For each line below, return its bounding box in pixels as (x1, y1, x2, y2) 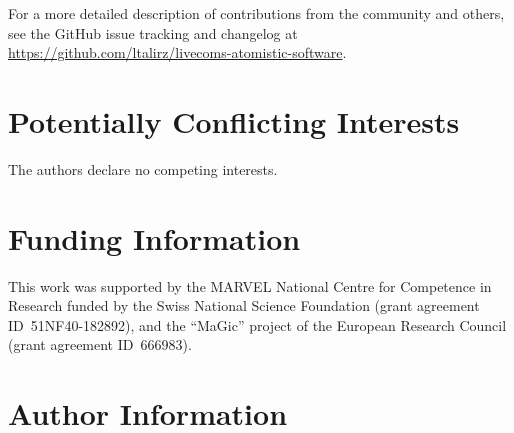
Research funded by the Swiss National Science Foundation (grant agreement (8, 295, 480, 316)
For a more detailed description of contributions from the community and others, (8, 3, 505, 23)
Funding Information (8, 217, 301, 258)
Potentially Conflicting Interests (8, 100, 460, 141)
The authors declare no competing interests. (8, 158, 278, 179)
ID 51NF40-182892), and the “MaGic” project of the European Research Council (8, 314, 507, 335)
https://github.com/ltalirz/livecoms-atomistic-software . (8, 42, 347, 63)
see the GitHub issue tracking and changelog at (8, 22, 298, 43)
